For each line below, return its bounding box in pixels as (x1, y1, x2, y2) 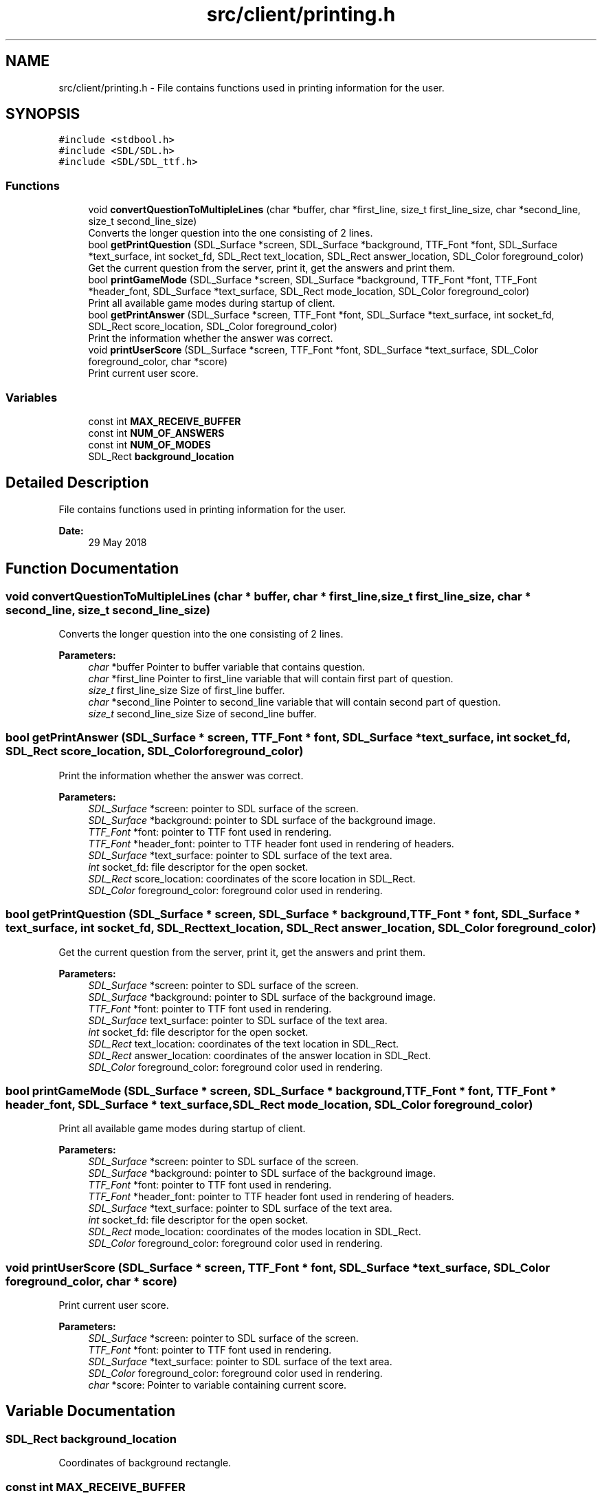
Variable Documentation (5, 1402, 176, 1420)
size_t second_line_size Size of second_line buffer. (88, 708, 317, 719)
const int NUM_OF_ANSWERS (88, 426, 225, 439)
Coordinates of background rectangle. (58, 1457, 232, 1469)
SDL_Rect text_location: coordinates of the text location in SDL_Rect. (88, 1037, 399, 1050)
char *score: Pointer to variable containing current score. (88, 1379, 347, 1391)
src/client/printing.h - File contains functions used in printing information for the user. (58, 81, 445, 94)
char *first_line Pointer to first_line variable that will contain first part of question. (88, 673, 454, 684)
